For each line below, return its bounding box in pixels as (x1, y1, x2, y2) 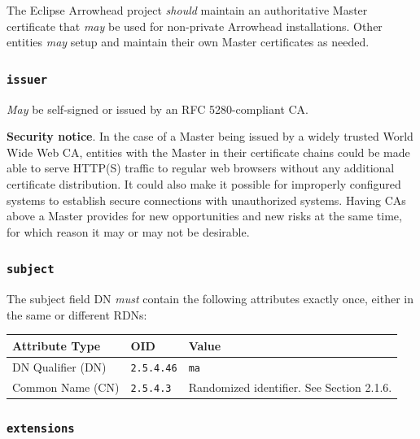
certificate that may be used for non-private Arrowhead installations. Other (7, 17, 383, 34)
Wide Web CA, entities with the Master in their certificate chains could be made (7, 143, 410, 160)
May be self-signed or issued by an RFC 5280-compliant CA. (7, 100, 309, 117)
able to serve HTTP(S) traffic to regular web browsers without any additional (7, 159, 395, 176)
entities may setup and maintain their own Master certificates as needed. (7, 33, 370, 50)
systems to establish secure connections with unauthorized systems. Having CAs (7, 191, 406, 208)
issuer (7, 72, 48, 86)
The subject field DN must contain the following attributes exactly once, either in (7, 290, 413, 307)
